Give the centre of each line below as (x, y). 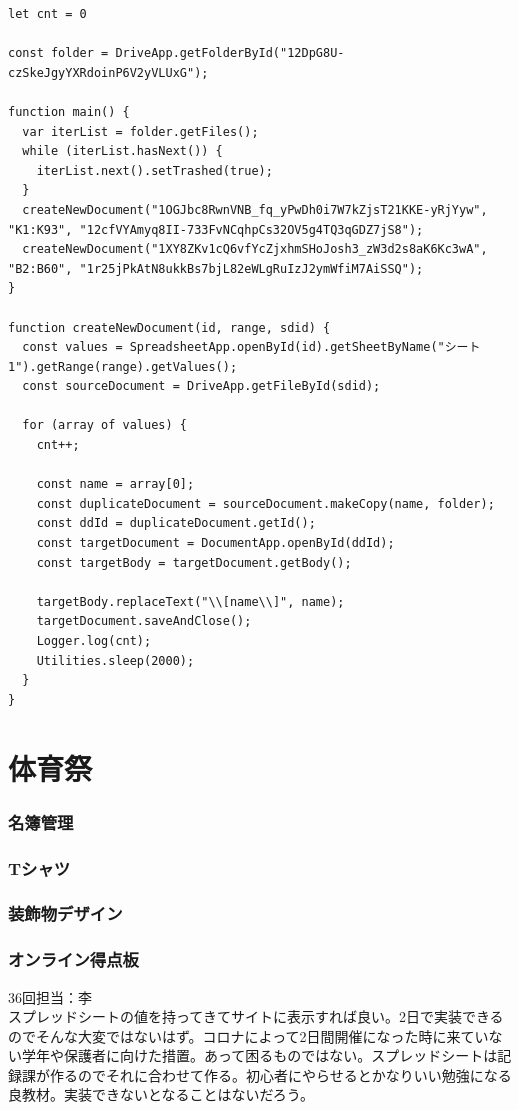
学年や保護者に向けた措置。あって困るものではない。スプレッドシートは (259, 1055)
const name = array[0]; (115, 484)
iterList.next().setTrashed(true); (154, 170)
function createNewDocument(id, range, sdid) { (169, 327)
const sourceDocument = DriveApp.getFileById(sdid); (201, 386)
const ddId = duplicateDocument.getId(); (176, 523)
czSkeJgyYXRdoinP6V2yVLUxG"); (108, 72)
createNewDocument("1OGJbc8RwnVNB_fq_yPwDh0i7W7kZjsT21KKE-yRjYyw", (255, 209)
